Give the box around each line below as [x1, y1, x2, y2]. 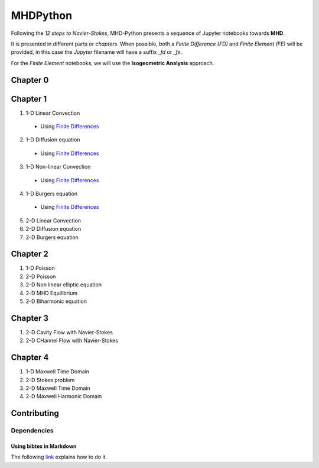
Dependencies [11, 427, 54, 435]
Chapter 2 [11, 249, 48, 259]
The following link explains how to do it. [11, 453, 108, 461]
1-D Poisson [25, 264, 56, 272]
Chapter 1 [11, 93, 47, 104]
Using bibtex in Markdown [11, 443, 77, 450]
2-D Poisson [25, 273, 56, 280]
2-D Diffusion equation [25, 225, 82, 233]
